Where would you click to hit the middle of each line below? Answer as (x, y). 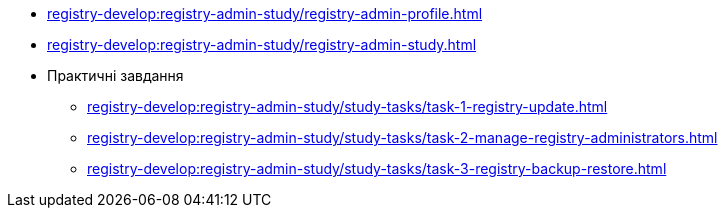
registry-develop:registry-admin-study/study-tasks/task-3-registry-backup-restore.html (377, 168)
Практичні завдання (115, 75)
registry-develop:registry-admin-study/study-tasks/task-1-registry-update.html (347, 106)
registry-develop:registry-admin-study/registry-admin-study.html (262, 44)
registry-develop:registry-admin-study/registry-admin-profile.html (265, 13)
